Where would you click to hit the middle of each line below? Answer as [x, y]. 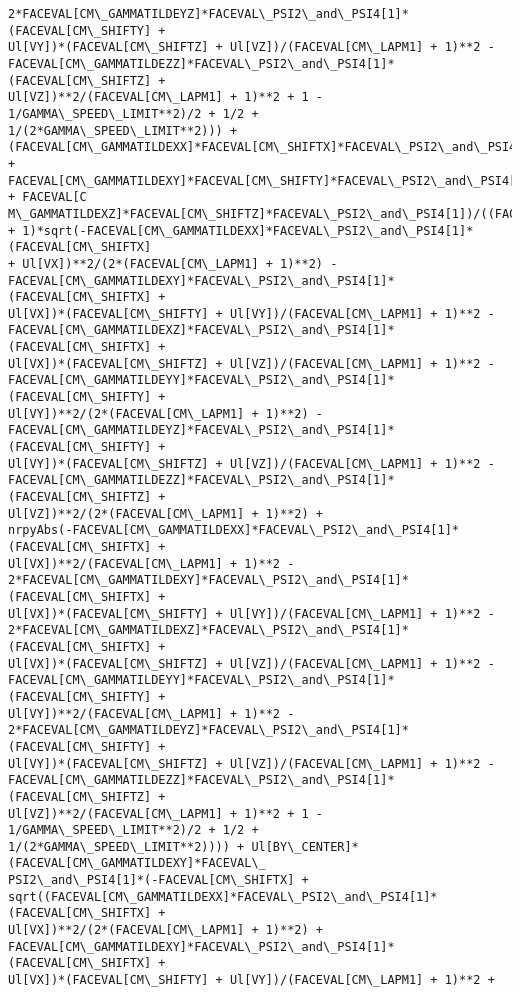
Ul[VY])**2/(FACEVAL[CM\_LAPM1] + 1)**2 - [151, 713]
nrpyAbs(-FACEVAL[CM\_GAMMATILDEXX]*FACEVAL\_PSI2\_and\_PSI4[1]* [234, 530]
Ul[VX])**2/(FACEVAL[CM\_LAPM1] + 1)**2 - [151, 563]
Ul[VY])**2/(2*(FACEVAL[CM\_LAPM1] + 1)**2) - [165, 413]
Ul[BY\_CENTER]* [305, 846]
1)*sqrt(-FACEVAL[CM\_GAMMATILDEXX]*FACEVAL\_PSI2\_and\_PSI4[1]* [248, 230]
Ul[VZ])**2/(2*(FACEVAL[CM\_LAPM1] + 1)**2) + [165, 513]
